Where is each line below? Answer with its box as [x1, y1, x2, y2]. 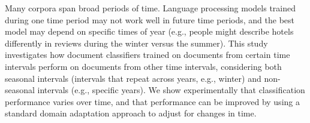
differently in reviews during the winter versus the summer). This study [5, 36, 268, 49]
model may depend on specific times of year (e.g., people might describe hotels [5, 25, 294, 38]
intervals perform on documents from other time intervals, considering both [5, 60, 282, 72]
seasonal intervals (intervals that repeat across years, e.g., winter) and [5, 72, 261, 84]
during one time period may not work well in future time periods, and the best [5, 13, 294, 26]
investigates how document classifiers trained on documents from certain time [5, 48, 290, 61]
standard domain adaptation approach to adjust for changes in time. [5, 107, 257, 119]
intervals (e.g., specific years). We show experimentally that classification [37, 84, 305, 96]
